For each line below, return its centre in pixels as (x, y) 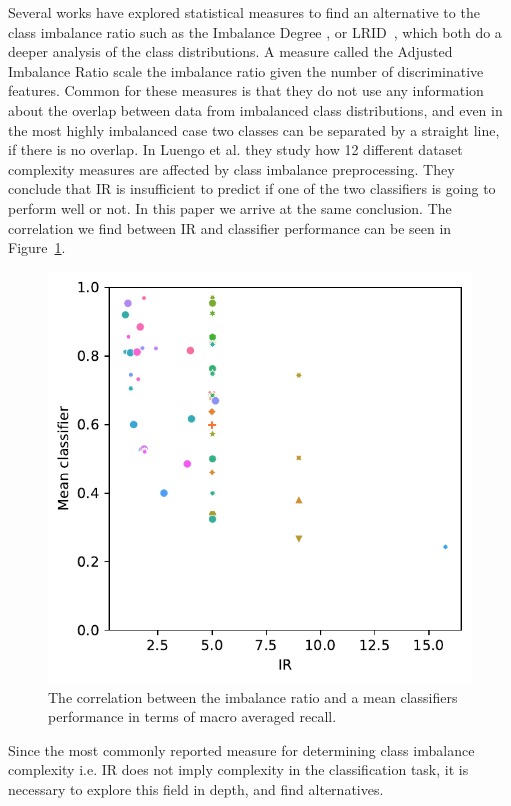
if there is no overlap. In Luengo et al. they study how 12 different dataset (235, 149)
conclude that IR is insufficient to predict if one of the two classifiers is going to (252, 188)
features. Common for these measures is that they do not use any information (246, 90)
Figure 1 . (37, 247)
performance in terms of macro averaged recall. (192, 716)
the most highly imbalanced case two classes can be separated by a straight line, (254, 129)
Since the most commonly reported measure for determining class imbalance (241, 749)
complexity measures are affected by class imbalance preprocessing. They (231, 168)
